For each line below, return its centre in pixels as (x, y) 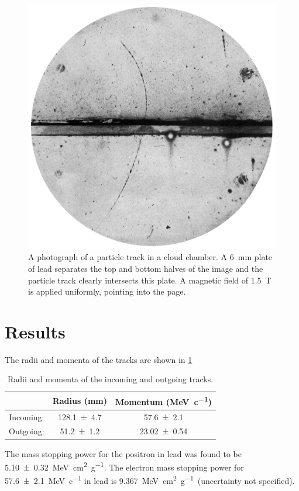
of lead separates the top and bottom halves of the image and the (146, 268)
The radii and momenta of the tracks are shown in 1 (99, 359)
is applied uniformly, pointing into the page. (107, 291)
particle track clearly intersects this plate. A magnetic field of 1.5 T (150, 280)
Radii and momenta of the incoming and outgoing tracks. (110, 379)
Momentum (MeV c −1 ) (164, 401)
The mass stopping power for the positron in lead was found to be (123, 453)
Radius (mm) (80, 400)
